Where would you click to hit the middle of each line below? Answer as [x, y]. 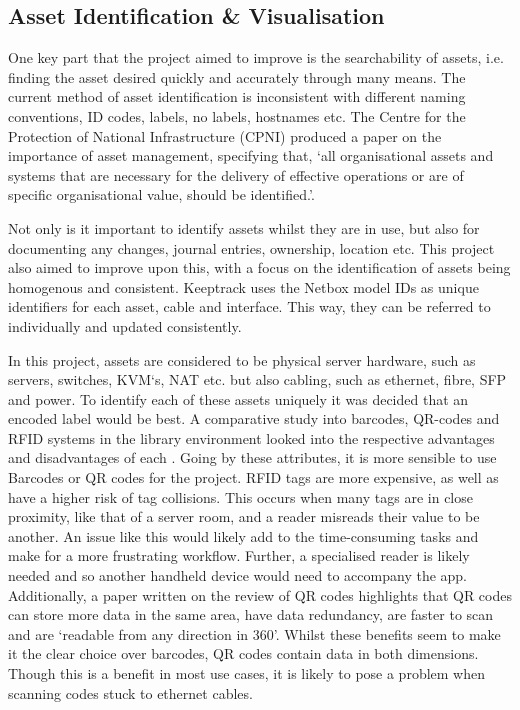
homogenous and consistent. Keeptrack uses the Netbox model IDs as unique [243, 286]
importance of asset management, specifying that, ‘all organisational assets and [251, 155]
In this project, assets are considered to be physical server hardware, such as [242, 359]
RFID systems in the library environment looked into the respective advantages [251, 437]
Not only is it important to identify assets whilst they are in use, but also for [244, 227]
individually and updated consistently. [125, 325]
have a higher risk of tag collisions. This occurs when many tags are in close [240, 496]
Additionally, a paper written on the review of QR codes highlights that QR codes [260, 594]
